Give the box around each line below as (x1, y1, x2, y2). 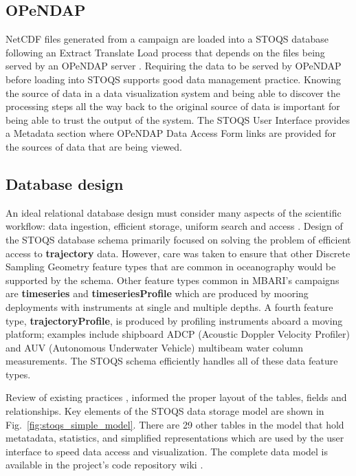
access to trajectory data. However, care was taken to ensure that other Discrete (5, 246, 351, 260)
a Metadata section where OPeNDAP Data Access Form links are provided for (5, 126, 336, 140)
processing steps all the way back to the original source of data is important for (5, 99, 340, 113)
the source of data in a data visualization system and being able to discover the (5, 85, 340, 100)
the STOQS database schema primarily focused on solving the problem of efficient (5, 232, 351, 246)
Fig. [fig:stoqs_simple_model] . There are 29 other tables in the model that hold (5, 417, 344, 431)
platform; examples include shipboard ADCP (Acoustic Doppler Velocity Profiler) (5, 327, 350, 341)
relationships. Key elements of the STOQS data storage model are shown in (5, 404, 324, 418)
